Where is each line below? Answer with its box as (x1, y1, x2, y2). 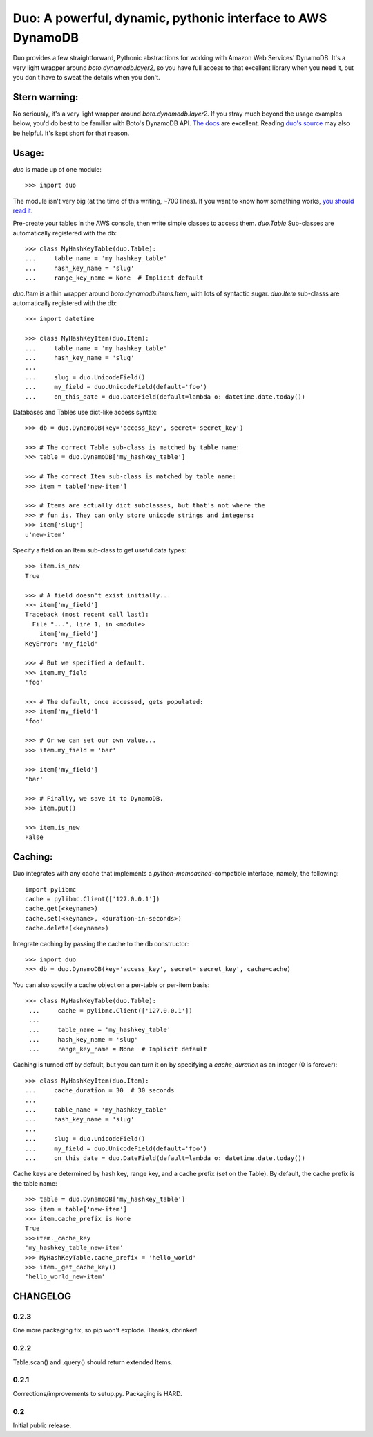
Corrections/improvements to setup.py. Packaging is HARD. (12, 1389, 182, 1398)
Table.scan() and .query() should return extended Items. (12, 1357, 173, 1366)
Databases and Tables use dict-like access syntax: (12, 408, 157, 416)
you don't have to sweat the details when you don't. (12, 73, 160, 82)
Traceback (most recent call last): (25, 611, 149, 619)
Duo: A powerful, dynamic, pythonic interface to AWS (12, 10, 327, 26)
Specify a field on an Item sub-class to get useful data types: (12, 546, 186, 554)
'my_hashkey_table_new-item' (25, 1244, 124, 1252)
